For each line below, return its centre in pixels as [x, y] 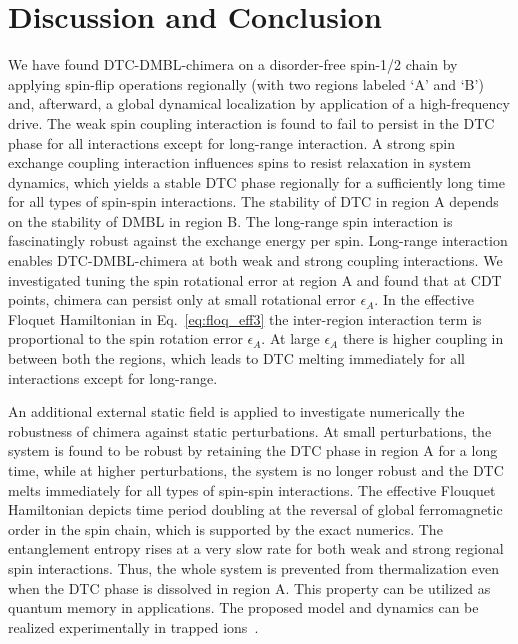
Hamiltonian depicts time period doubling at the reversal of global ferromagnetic [255, 509]
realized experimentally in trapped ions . [133, 626]
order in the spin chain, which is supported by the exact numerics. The [225, 528]
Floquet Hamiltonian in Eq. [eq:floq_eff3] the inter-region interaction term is [245, 318]
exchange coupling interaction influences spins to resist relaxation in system [240, 162]
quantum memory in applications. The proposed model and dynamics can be [243, 607]
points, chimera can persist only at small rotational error [182, 299]
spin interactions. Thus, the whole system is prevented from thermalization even [253, 567]
